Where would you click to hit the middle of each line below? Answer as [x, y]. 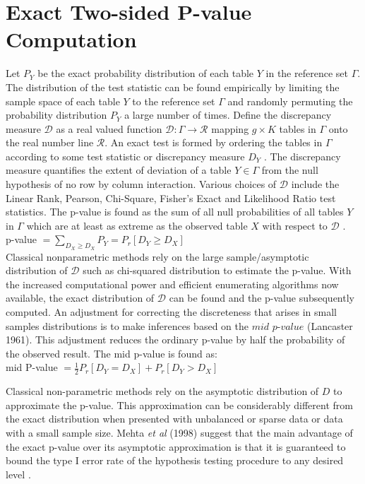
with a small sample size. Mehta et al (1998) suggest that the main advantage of [179, 432]
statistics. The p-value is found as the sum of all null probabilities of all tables [175, 212]
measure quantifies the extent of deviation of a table [119, 170]
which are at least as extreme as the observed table [137, 225]
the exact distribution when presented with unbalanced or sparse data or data [174, 419]
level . [18, 474]
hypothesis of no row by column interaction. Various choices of [141, 184]
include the [315, 184]
